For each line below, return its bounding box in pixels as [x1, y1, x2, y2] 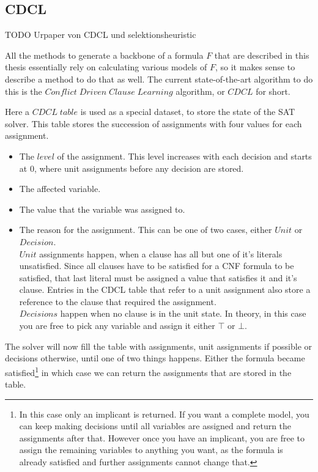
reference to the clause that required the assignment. [19, 295, 216, 308]
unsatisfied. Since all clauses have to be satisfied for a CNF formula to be [19, 259, 294, 272]
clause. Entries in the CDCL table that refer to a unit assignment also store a [19, 283, 311, 296]
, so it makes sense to [215, 61, 295, 73]
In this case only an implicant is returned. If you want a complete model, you [19, 407, 309, 420]
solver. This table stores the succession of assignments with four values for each [5, 117, 302, 130]
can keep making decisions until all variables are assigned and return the [19, 419, 292, 432]
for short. [256, 84, 290, 97]
